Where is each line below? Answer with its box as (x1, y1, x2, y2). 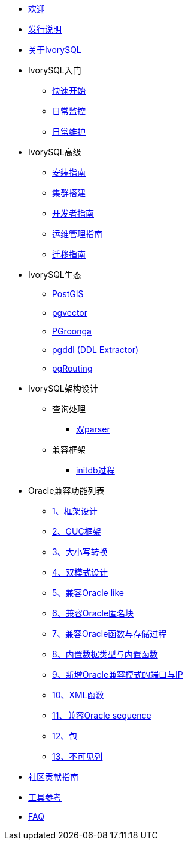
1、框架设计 (52, 506, 98, 516)
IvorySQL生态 (28, 269, 81, 280)
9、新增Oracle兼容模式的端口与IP (52, 669, 183, 680)
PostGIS (52, 289, 84, 299)
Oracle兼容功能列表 (28, 485, 105, 496)
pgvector (52, 307, 88, 318)
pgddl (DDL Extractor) (52, 345, 139, 355)
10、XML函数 (52, 690, 104, 700)
